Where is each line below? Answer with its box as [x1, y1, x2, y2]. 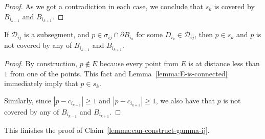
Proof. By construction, [4, 58, 77, 69]
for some [136, 29, 163, 40]
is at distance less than [188, 58, 260, 69]
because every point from [99, 58, 179, 69]
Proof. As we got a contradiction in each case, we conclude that [4, 1, 203, 11]
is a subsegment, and [24, 29, 90, 40]
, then [194, 29, 213, 40]
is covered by [214, 1, 255, 11]
